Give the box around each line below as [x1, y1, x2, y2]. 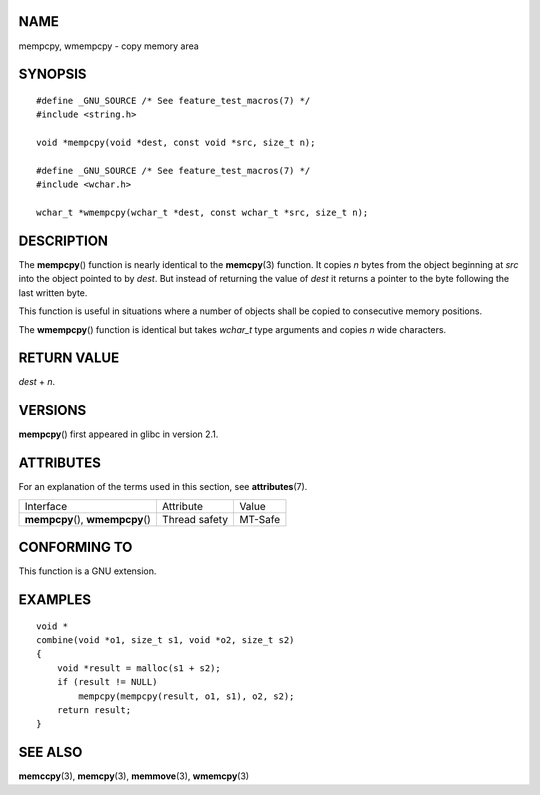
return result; [56, 704, 132, 715]
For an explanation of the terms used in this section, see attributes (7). [18, 481, 308, 493]
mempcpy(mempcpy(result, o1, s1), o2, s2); [78, 690, 295, 702]
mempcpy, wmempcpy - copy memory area [18, 40, 199, 52]
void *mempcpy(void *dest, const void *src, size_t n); [36, 137, 316, 149]
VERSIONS [18, 402, 87, 419]
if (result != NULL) [56, 676, 158, 688]
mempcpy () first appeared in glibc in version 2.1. [18, 428, 219, 440]
